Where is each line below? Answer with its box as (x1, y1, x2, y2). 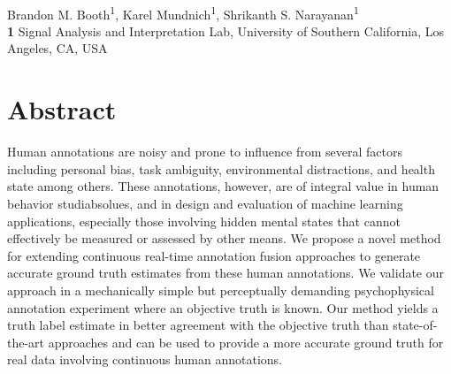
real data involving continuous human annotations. (7, 350, 282, 369)
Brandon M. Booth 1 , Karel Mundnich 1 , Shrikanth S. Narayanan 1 (7, 2, 359, 23)
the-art (7, 332, 45, 351)
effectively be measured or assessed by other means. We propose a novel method (7, 229, 441, 248)
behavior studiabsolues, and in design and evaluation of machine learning (7, 194, 403, 212)
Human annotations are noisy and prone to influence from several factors (7, 142, 402, 161)
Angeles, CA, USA (7, 39, 108, 57)
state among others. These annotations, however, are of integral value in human (7, 177, 440, 195)
